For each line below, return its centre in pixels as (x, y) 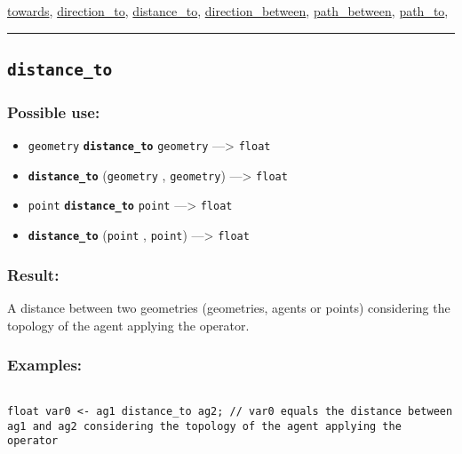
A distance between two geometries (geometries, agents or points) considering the (229, 308)
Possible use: (54, 112)
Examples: (45, 365)
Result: (33, 274)
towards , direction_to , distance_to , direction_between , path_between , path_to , (228, 11)
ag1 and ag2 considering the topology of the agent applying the (204, 426)
